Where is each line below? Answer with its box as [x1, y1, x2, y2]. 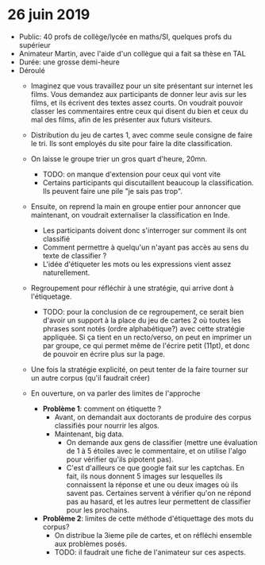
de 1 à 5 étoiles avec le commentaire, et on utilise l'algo [66, 446, 247, 455]
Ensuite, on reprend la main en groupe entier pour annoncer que [30, 201, 241, 211]
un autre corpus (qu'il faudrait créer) [30, 373, 151, 382]
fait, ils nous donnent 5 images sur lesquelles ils [66, 471, 223, 481]
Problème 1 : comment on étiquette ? [42, 404, 162, 413]
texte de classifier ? [42, 250, 107, 260]
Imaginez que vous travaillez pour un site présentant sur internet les [30, 81, 253, 91]
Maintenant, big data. [54, 429, 125, 439]
